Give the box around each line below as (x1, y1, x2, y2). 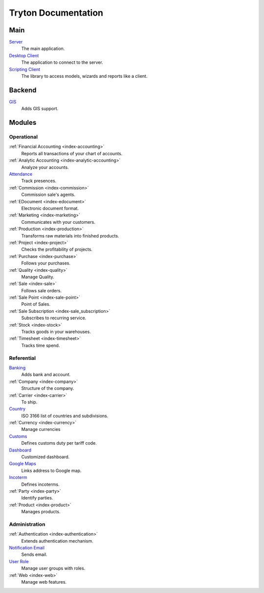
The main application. (21, 46, 65, 51)
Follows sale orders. (21, 287, 62, 293)
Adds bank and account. (21, 372, 71, 378)
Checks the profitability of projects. (21, 246, 93, 252)
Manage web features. (21, 579, 67, 585)
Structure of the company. (21, 385, 74, 391)
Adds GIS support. (21, 106, 59, 112)
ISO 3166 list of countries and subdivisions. (21, 413, 109, 419)
